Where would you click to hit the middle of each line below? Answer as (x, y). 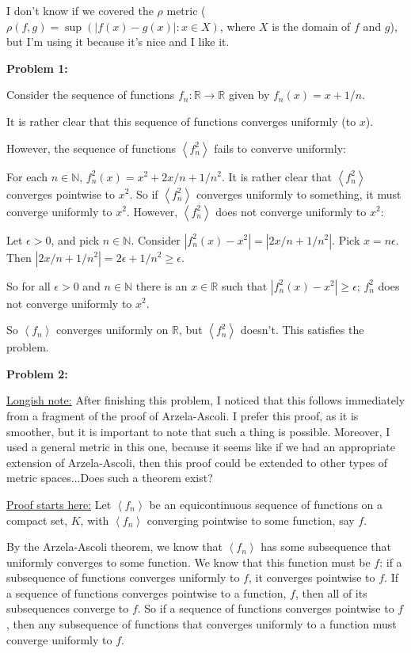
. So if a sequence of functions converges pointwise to (266, 608)
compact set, (37, 520)
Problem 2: (37, 373)
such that (244, 285)
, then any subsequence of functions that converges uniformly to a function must (202, 624)
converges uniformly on (112, 330)
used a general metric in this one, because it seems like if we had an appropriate (201, 447)
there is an (162, 285)
